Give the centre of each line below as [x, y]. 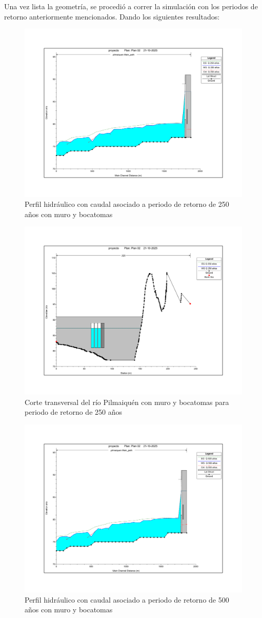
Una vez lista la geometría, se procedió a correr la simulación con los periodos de [131, 6]
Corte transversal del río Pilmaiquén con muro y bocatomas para [127, 402]
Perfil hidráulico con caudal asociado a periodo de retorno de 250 [127, 204]
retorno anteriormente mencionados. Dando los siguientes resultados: [112, 16]
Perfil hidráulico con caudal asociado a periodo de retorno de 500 [127, 599]
